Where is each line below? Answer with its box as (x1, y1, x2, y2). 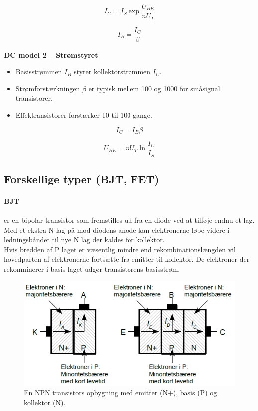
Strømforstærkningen (15, 83, 80, 93)
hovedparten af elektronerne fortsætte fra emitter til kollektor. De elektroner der (4, 254, 250, 264)
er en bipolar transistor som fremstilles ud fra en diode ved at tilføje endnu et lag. (4, 215, 255, 225)
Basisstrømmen (15, 66, 62, 77)
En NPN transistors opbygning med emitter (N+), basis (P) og (24, 387, 217, 398)
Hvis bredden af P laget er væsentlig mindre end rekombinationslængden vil (4, 244, 236, 254)
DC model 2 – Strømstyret (4, 49, 98, 60)
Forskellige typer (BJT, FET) (4, 171, 159, 186)
